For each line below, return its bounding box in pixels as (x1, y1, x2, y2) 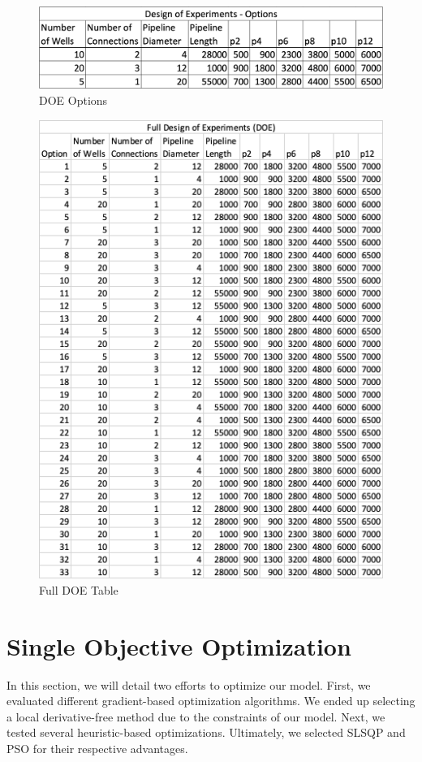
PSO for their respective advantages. (6, 739, 188, 756)
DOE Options (39, 92, 108, 109)
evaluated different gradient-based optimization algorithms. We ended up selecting (6, 692, 416, 709)
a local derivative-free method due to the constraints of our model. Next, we (6, 708, 385, 725)
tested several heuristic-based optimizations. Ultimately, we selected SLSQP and (6, 724, 406, 741)
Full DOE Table (39, 581, 118, 598)
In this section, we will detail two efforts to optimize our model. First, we (6, 676, 371, 693)
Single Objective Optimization (6, 629, 351, 662)
